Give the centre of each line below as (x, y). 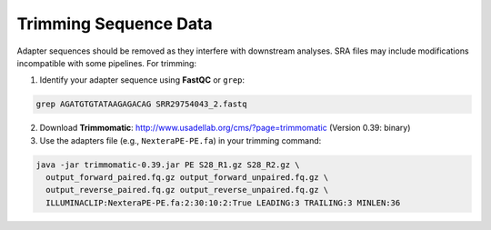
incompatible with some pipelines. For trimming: (107, 63)
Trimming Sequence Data (115, 24)
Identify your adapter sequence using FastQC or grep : (142, 80)
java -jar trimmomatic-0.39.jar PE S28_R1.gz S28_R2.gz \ (168, 165)
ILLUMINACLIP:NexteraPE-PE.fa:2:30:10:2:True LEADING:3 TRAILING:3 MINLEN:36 (223, 203)
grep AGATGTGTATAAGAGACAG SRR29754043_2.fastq (141, 104)
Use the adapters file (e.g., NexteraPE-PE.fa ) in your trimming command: (180, 140)
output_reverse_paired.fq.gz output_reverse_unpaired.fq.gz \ (187, 190)
